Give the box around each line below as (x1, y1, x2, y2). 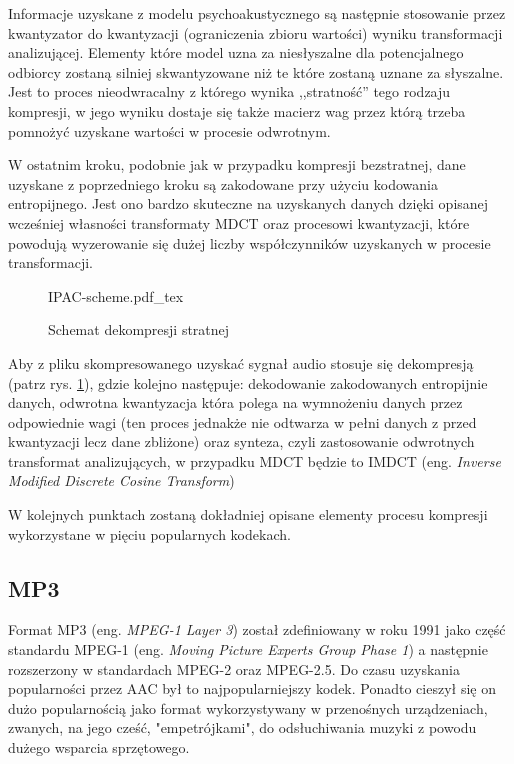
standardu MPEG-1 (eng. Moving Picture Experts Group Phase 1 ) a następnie (8, 639, 488, 660)
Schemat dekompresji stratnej (48, 319, 230, 340)
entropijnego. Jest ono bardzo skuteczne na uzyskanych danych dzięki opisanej (8, 193, 489, 214)
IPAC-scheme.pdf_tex (48, 285, 184, 306)
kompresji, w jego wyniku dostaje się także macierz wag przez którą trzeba (8, 100, 466, 121)
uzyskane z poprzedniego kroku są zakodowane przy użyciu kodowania (8, 173, 438, 194)
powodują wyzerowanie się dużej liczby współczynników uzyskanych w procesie (8, 232, 491, 253)
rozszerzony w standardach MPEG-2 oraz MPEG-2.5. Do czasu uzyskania (8, 658, 460, 679)
